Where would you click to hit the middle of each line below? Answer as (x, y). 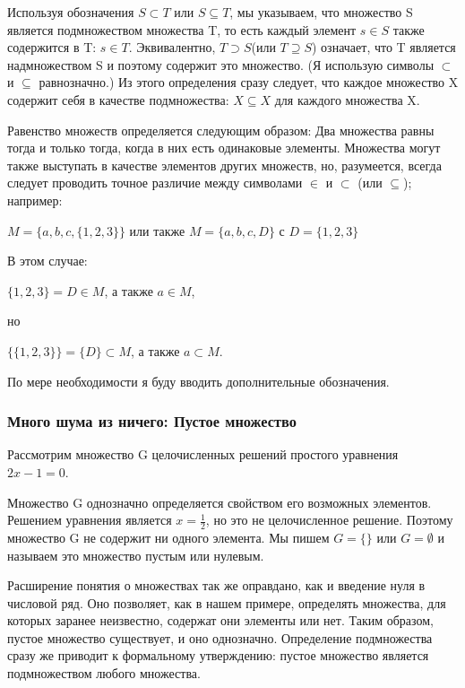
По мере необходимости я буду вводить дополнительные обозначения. (198, 381)
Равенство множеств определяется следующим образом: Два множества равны (221, 130)
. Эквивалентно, (172, 47)
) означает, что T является (384, 47)
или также (157, 230)
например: (35, 200)
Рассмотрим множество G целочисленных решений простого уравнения (203, 454)
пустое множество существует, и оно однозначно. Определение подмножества (220, 637)
